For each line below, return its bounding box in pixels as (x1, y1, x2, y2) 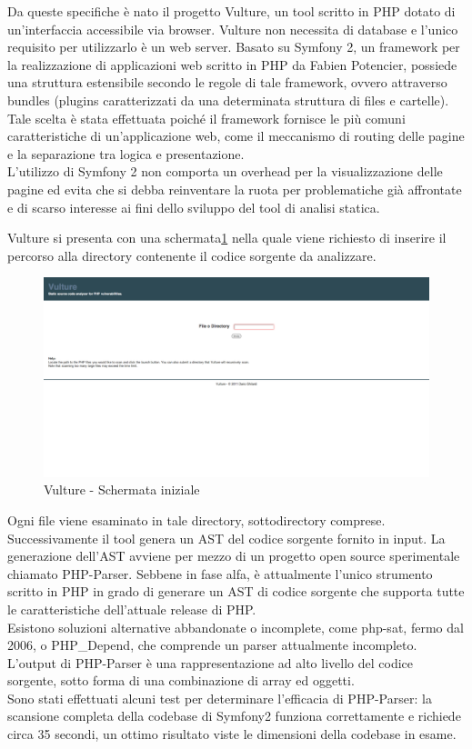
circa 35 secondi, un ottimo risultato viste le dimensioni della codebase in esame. (7, 724, 457, 744)
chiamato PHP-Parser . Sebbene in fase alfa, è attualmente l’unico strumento (7, 564, 433, 583)
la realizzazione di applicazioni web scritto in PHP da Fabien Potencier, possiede (7, 55, 457, 74)
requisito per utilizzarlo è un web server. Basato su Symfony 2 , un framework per (7, 37, 460, 56)
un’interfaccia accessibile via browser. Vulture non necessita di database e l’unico (7, 19, 458, 38)
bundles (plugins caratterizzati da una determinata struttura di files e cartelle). (7, 90, 449, 109)
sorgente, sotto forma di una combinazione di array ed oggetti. (7, 671, 355, 690)
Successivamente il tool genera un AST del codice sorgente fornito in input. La (7, 528, 446, 547)
